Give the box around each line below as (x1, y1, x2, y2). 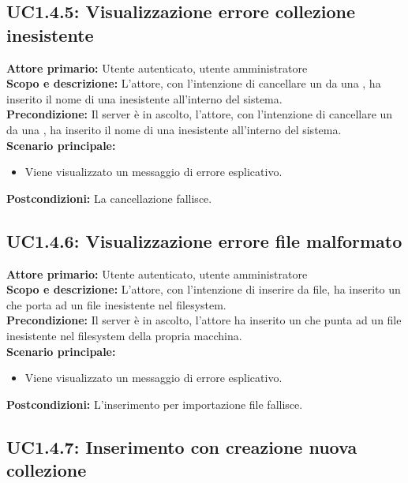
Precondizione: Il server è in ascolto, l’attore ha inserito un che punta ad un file (6, 312, 402, 328)
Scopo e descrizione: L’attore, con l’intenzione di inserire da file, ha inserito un (6, 281, 401, 298)
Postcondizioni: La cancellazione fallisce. (6, 189, 212, 206)
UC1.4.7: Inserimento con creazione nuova (6, 434, 357, 459)
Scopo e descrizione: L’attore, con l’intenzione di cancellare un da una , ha (6, 75, 381, 92)
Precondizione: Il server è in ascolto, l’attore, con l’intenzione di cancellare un (6, 106, 393, 122)
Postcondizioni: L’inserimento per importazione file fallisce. (6, 395, 303, 412)
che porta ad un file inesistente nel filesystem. (6, 296, 226, 313)
